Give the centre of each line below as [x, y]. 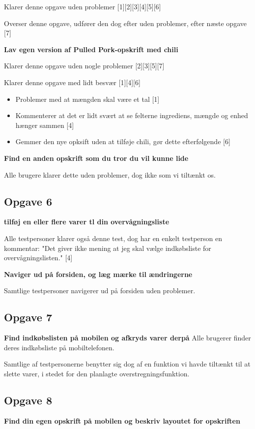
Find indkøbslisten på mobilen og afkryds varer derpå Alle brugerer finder [127, 338]
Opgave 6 [28, 201]
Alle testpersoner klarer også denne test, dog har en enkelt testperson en [113, 238]
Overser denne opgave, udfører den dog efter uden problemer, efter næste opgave [125, 23]
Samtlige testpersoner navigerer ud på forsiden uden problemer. [100, 291]
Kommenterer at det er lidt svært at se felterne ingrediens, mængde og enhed [132, 115]
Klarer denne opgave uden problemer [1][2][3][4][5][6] [83, 6]
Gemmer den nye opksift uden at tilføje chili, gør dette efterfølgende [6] [123, 141]
